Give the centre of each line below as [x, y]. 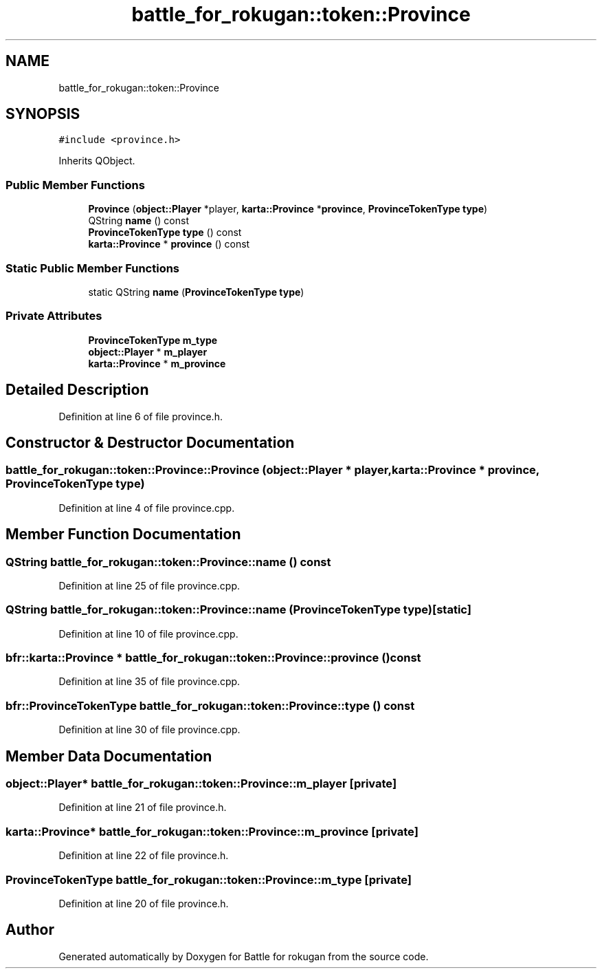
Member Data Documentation [109, 756]
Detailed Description [77, 390]
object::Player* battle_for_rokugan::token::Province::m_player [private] [201, 784]
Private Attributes [54, 316]
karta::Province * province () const [169, 244]
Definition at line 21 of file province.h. [143, 808]
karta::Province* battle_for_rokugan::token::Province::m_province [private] [212, 831]
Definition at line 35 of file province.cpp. [149, 682]
